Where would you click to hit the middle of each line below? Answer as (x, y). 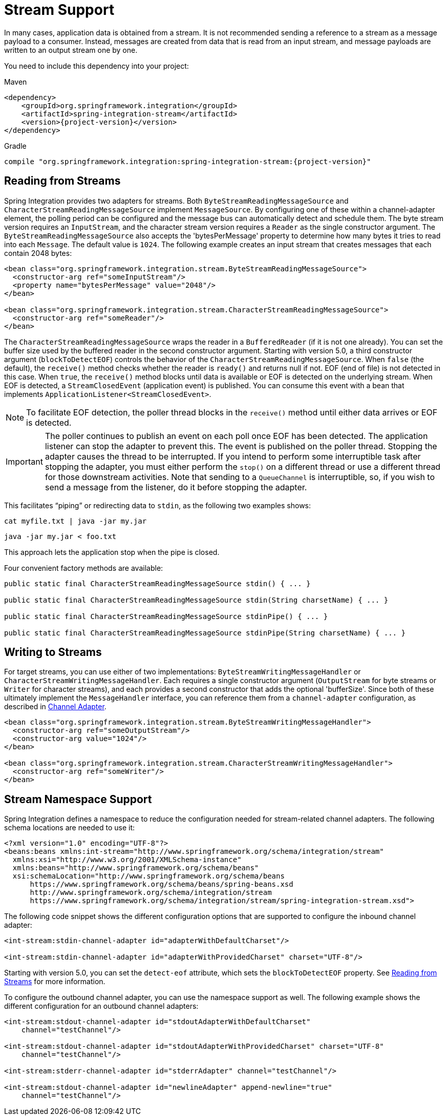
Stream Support (59, 10)
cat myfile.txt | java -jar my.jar (76, 521)
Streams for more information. (55, 982)
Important (24, 461)
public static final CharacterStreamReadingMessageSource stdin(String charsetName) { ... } (196, 600)
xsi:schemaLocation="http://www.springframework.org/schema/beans (148, 876)
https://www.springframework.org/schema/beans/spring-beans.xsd (162, 884)
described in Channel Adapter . (55, 707)
